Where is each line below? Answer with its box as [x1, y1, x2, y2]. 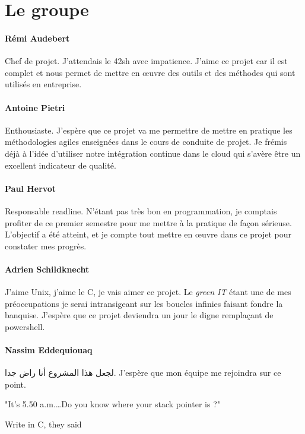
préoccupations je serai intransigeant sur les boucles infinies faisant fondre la [5, 297, 283, 309]
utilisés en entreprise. [5, 78, 82, 90]
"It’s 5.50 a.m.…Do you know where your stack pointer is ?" [5, 398, 220, 410]
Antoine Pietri [5, 101, 65, 113]
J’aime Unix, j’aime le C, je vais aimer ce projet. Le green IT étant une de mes [5, 286, 291, 298]
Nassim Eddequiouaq [5, 344, 93, 356]
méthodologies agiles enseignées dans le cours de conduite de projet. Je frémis [5, 135, 287, 148]
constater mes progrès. [5, 239, 87, 252]
